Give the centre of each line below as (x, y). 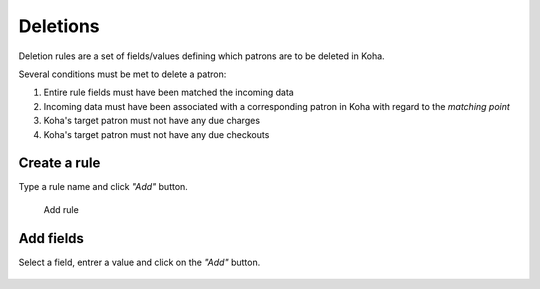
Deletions (59, 26)
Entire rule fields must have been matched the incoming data (168, 92)
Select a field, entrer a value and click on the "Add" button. (139, 262)
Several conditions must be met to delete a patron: (122, 74)
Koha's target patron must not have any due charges (151, 121)
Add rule (61, 209)
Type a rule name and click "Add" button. (103, 187)
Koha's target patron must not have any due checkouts (156, 134)
